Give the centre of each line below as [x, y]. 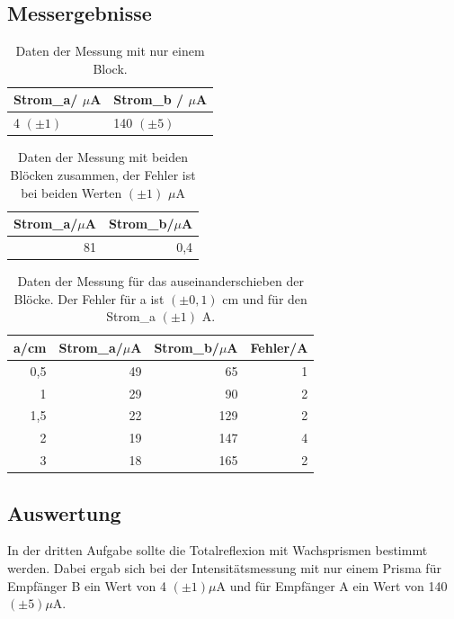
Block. [110, 68]
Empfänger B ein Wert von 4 [87, 585]
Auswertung [64, 512]
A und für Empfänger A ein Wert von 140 [332, 585]
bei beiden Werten [71, 192]
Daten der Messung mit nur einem [110, 51]
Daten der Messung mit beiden [103, 157]
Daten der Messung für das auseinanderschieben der [160, 281]
